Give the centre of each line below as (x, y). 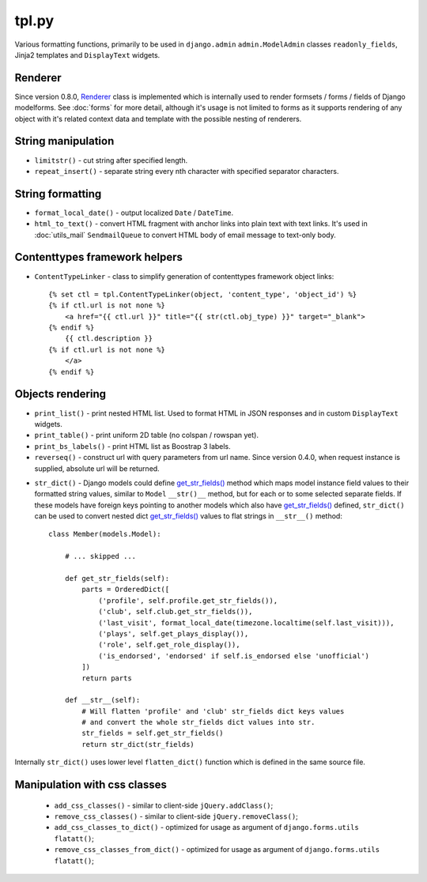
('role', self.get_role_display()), (169, 645)
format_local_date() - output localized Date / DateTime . (134, 213)
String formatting (58, 194)
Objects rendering (60, 394)
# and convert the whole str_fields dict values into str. (198, 722)
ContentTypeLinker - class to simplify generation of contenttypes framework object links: (184, 276)
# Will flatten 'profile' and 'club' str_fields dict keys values (213, 711)
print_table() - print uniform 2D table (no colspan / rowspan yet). (146, 435)
